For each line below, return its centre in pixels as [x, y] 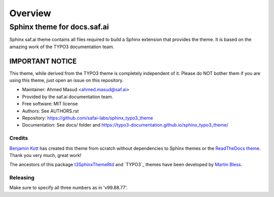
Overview [30, 13]
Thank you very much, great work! [45, 155]
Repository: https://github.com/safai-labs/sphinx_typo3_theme [88, 118]
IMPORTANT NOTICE [43, 61]
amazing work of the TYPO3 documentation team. [62, 47]
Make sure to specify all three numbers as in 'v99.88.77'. [68, 188]
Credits [19, 138]
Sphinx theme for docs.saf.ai [59, 27]
